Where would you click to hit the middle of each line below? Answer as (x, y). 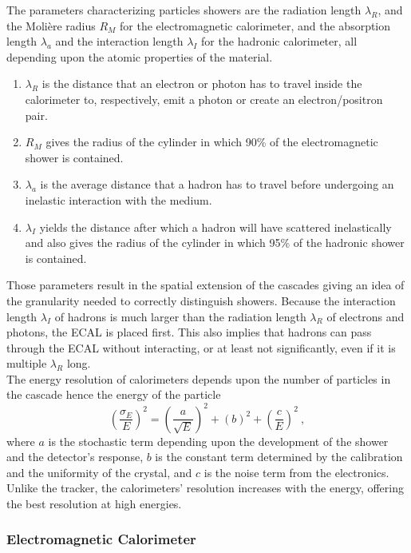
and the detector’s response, (75, 457)
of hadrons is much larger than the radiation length (180, 316)
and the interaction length (119, 41)
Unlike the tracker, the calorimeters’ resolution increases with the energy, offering (205, 488)
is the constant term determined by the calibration (279, 457)
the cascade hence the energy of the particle (114, 394)
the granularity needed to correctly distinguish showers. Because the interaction (201, 300)
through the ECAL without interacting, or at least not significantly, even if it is (201, 347)
